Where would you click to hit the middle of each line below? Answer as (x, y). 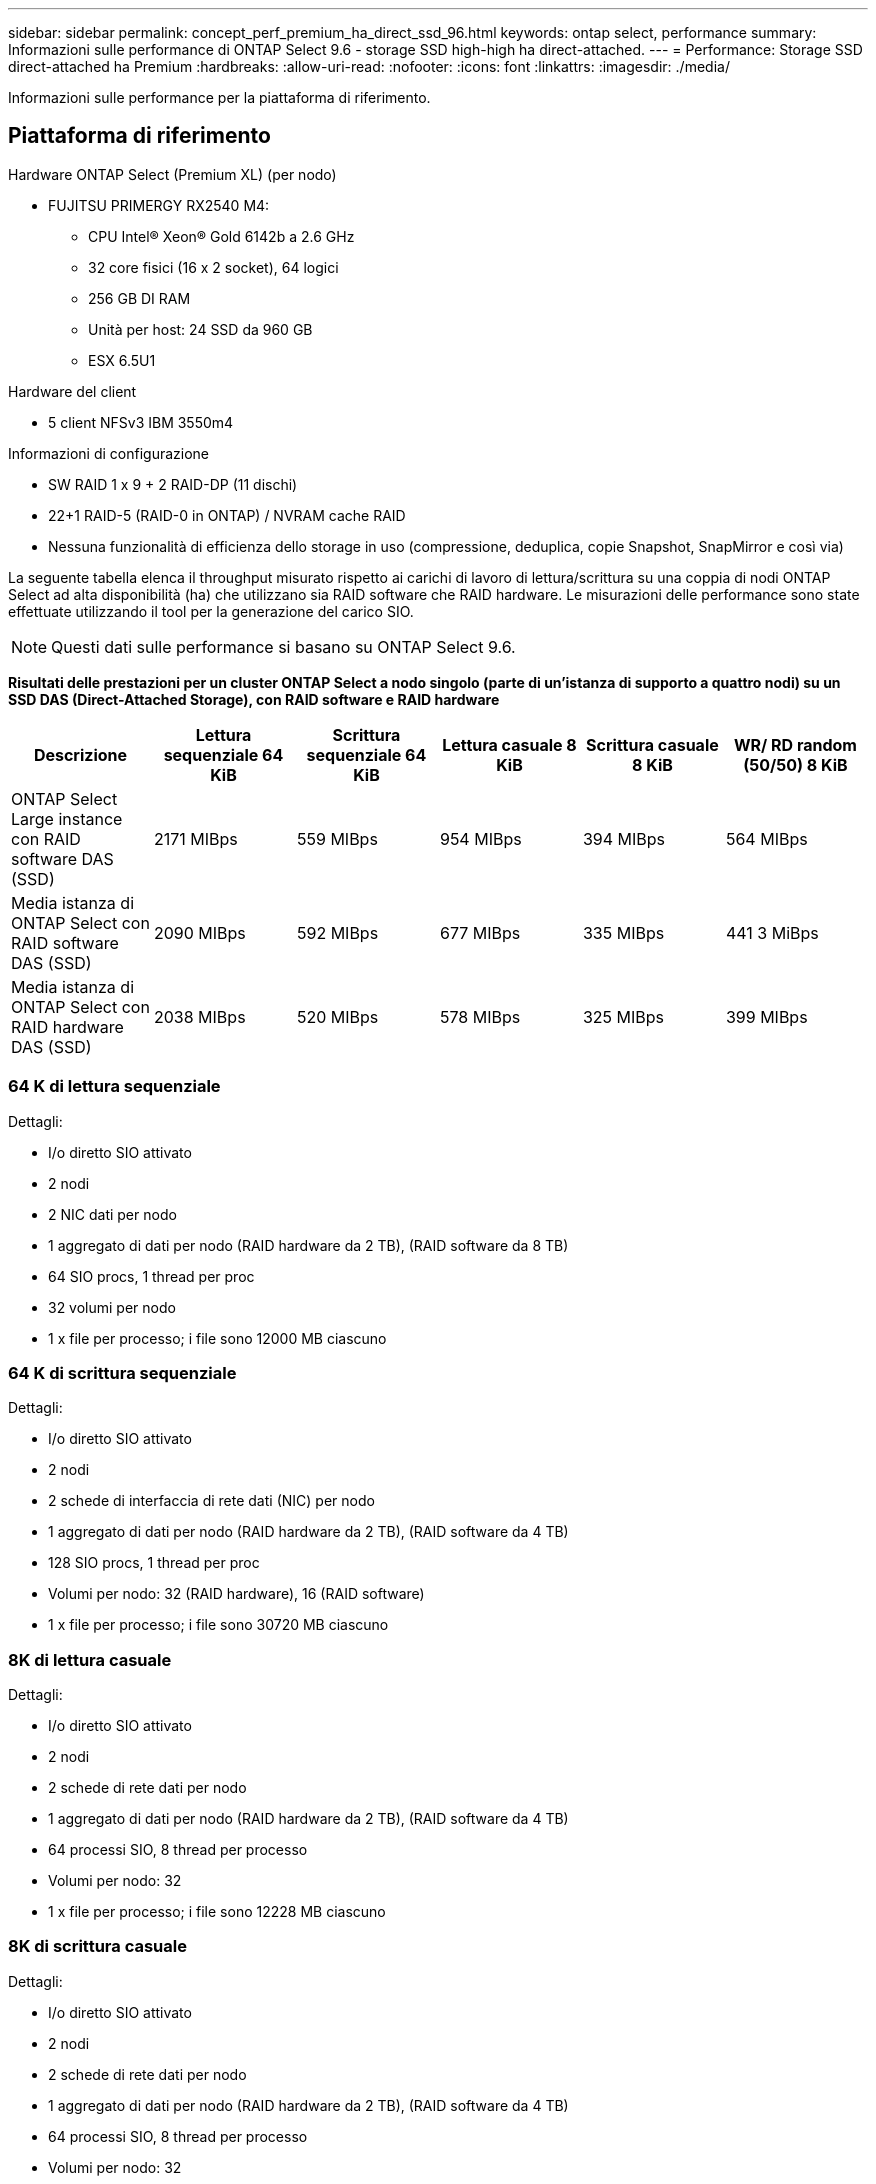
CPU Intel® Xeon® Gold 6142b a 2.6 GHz (221, 236)
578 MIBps (480, 1016)
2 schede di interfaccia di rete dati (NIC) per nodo (211, 1501)
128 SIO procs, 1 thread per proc (154, 1563)
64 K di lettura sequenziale (114, 1086)
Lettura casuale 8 (509, 744)
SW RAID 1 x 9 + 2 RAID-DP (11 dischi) (173, 484)
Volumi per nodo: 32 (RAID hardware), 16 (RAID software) (236, 1594)
